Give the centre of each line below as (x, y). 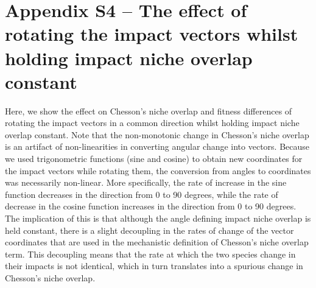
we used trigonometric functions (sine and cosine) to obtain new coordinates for (154, 159)
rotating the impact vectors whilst (152, 34)
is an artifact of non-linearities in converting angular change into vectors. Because (157, 146)
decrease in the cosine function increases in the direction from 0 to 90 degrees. (151, 206)
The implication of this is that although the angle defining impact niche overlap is (158, 218)
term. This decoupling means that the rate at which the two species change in (150, 254)
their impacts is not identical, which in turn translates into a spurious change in (154, 266)
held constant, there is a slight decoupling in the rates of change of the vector (149, 230)
